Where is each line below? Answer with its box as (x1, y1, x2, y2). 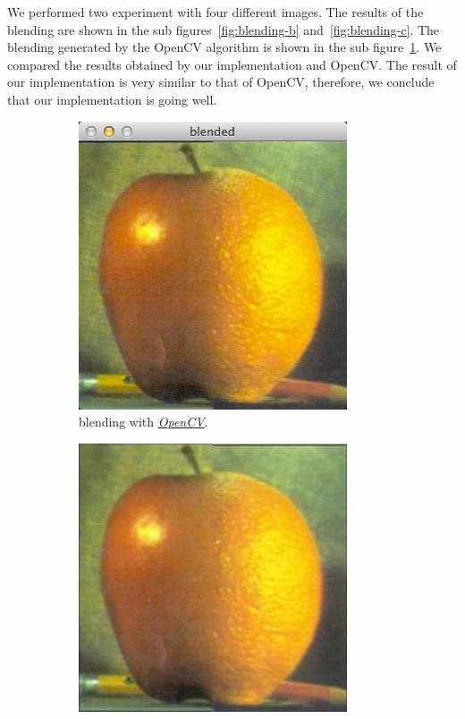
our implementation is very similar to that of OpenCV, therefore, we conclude (7, 72, 435, 91)
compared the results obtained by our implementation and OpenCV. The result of (7, 55, 457, 73)
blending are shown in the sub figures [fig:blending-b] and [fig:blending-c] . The (7, 20, 440, 38)
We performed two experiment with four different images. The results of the (7, 3, 424, 21)
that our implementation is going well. (7, 89, 217, 108)
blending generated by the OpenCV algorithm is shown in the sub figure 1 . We (7, 38, 442, 56)
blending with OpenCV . (79, 412, 208, 431)
